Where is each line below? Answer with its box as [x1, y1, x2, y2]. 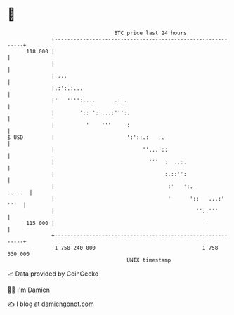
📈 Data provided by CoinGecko [7, 269, 99, 278]
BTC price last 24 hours [114, 29, 188, 36]
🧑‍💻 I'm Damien [7, 286, 51, 294]
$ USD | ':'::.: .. [7, 133, 165, 141]
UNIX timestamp [126, 256, 171, 264]
